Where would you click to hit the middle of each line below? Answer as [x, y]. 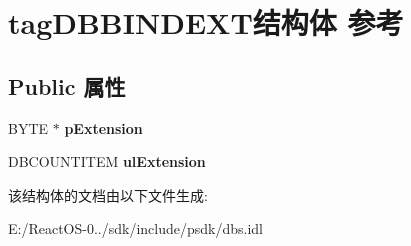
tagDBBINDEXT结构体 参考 [206, 22]
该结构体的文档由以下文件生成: [108, 194]
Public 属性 [67, 85]
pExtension [103, 127]
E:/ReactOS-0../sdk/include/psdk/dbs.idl [136, 228]
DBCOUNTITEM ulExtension [107, 161]
